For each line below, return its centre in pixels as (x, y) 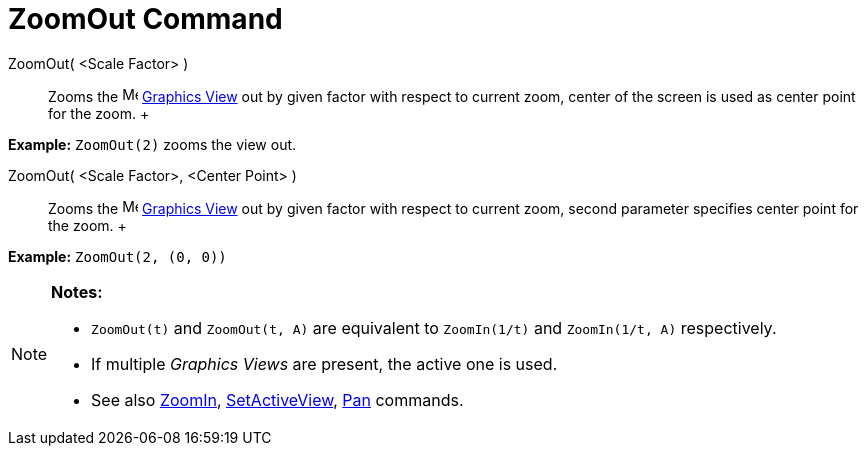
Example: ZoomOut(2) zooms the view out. (152, 144)
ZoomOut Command (145, 19)
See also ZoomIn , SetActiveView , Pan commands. (277, 399)
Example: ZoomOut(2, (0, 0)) (117, 256)
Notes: (77, 291)
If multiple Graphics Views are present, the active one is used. (324, 363)
